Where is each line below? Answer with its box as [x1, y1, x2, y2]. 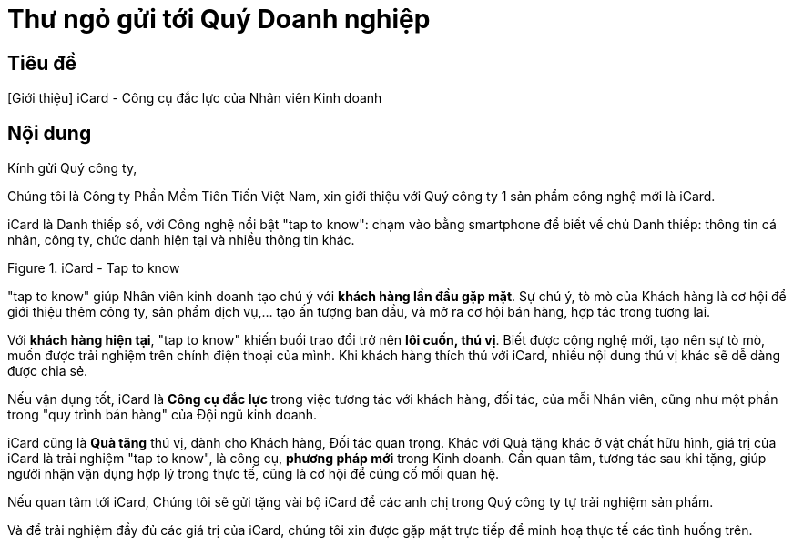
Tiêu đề [7, 51, 77, 75]
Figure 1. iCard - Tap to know [7, 260, 180, 277]
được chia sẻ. [7, 363, 88, 379]
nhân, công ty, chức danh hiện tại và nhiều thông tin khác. [7, 232, 355, 248]
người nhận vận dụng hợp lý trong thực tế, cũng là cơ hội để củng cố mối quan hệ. [7, 466, 500, 482]
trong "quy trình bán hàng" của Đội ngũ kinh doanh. [7, 407, 318, 423]
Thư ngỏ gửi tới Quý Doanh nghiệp [7, 4, 431, 35]
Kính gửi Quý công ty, [7, 160, 137, 177]
